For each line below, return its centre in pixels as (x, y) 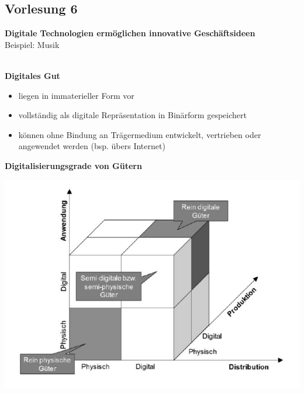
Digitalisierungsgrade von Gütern (73, 165)
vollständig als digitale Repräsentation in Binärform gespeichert (132, 115)
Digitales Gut (32, 75)
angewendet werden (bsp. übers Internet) (92, 146)
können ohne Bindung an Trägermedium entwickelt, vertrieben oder (140, 134)
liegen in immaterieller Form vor (76, 95)
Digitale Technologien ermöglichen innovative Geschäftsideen (130, 33)
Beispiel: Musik (32, 44)
